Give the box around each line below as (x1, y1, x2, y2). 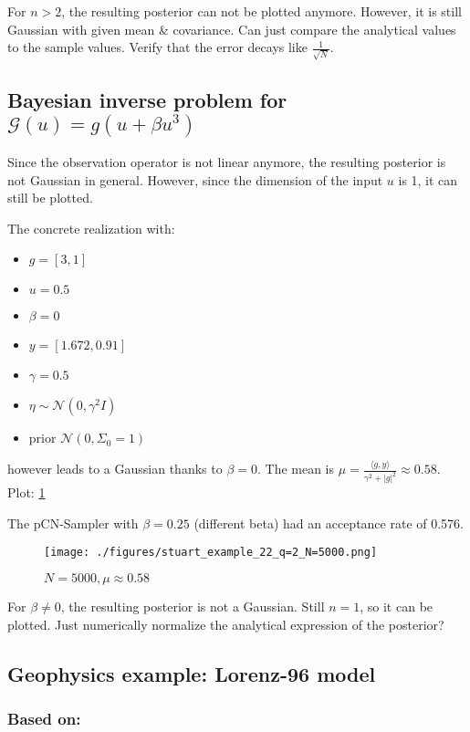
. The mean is (256, 459, 335, 478)
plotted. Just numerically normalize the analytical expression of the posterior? (7, 614, 444, 633)
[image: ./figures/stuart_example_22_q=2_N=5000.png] (44, 546, 378, 559)
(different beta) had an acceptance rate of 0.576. (193, 513, 465, 532)
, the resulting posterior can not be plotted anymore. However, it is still (61, 2, 462, 20)
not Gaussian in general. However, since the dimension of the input (7, 170, 383, 189)
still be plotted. (7, 188, 93, 207)
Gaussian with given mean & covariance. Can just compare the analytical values (7, 19, 456, 38)
